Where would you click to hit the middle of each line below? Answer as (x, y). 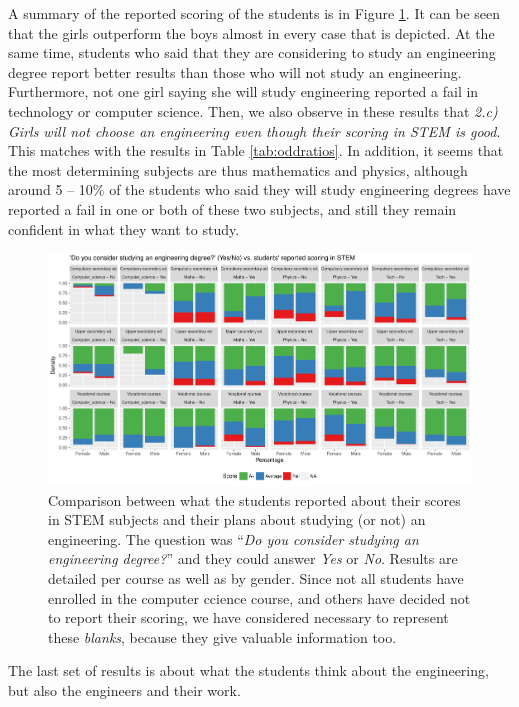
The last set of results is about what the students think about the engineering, (248, 670)
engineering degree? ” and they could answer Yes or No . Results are (253, 558)
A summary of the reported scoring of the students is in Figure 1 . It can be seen (254, 13)
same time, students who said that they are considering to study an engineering (252, 52)
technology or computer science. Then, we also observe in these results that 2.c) (253, 110)
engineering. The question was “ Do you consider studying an (233, 538)
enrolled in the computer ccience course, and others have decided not (259, 597)
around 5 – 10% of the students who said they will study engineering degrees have (259, 189)
